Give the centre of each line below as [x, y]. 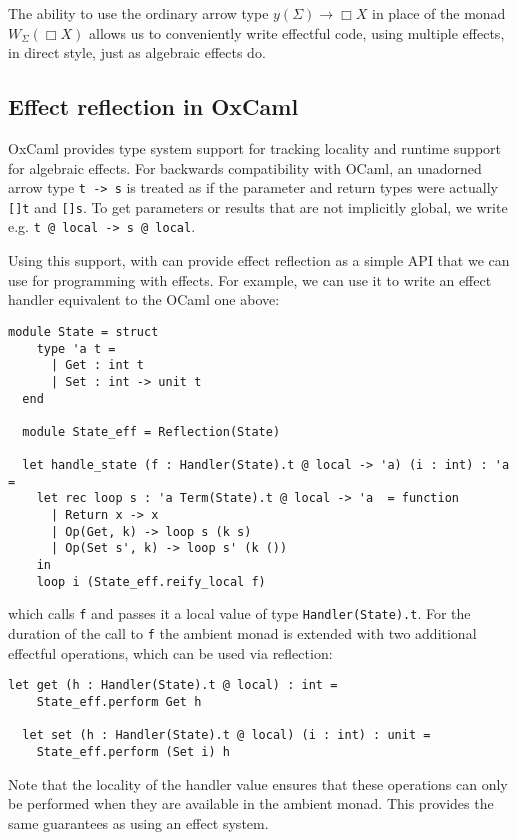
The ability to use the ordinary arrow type [138, 13]
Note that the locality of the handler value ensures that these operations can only [258, 783]
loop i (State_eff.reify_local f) [151, 581]
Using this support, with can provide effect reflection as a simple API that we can [259, 260]
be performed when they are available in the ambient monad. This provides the [251, 803]
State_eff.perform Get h [119, 701]
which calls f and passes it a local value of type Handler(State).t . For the [239, 613]
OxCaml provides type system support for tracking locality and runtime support [255, 147]
